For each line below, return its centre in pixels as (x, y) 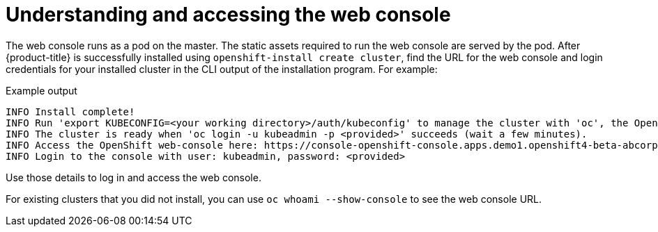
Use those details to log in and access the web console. (133, 177)
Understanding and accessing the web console (228, 15)
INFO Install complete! (70, 111)
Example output (41, 90)
